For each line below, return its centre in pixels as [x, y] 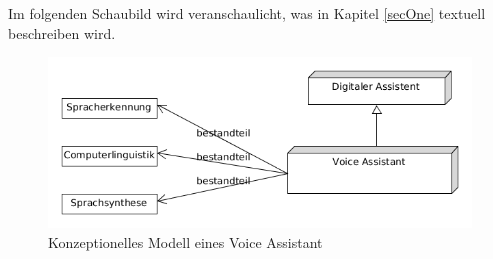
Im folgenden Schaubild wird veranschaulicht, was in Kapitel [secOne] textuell [247, 13]
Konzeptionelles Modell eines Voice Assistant [185, 241]
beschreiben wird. [62, 32]
